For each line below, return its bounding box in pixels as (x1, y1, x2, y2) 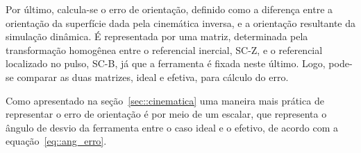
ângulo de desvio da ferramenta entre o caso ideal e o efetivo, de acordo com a (6, 120, 338, 134)
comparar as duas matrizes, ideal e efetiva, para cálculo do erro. (17, 69, 289, 84)
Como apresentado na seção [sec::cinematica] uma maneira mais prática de (6, 93, 324, 107)
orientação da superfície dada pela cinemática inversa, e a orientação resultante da (6, 15, 356, 30)
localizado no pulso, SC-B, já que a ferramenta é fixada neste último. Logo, (6, 56, 326, 71)
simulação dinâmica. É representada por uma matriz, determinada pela (6, 29, 308, 44)
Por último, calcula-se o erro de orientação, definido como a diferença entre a (6, 2, 333, 16)
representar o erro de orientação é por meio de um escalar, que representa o (6, 107, 327, 121)
